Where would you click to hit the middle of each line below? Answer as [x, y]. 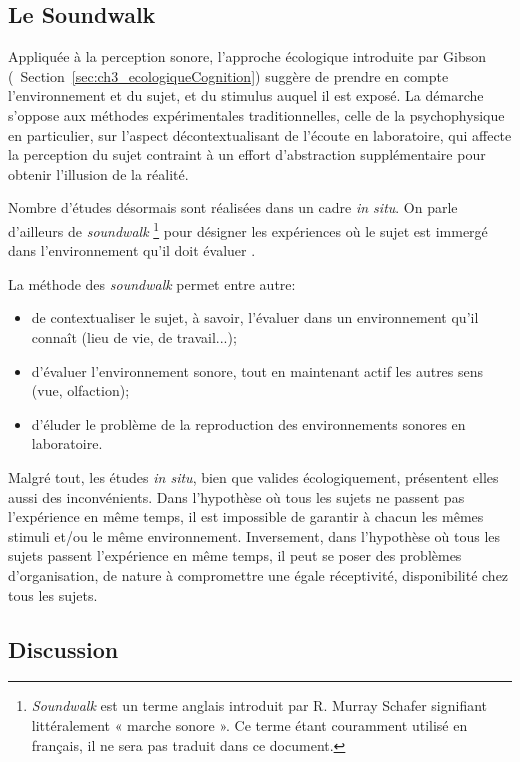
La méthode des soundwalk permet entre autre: [152, 283]
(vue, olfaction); [80, 390]
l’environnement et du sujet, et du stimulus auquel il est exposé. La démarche [246, 95]
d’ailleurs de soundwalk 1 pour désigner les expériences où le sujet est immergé [248, 229]
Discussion [63, 648]
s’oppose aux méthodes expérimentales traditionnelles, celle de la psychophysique [256, 114]
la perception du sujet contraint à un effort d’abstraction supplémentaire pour [247, 154]
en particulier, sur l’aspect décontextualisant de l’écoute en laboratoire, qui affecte [260, 134]
